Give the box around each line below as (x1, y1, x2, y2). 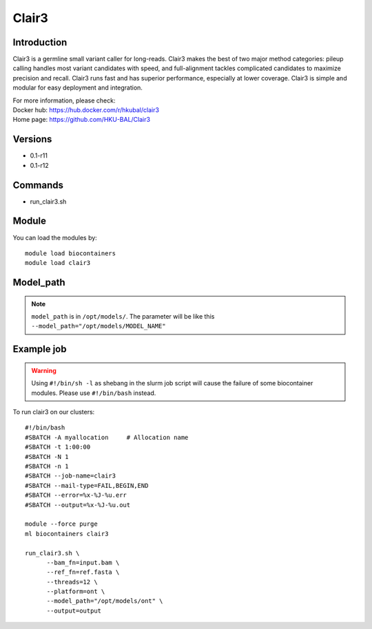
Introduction (12, 36, 68, 48)
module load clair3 (25, 259, 91, 267)
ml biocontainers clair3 (25, 530, 109, 537)
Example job (12, 343, 67, 355)
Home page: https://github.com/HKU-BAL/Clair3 (12, 116, 151, 124)
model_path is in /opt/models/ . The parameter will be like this (31, 312, 215, 321)
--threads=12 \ (46, 578, 98, 586)
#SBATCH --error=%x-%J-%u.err (25, 491, 127, 499)
